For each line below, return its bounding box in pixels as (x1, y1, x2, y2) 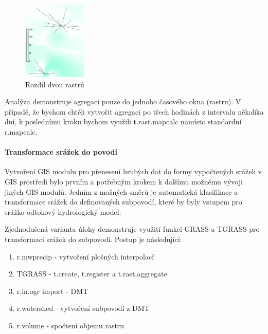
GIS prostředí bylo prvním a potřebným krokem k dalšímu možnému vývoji (5, 176, 243, 187)
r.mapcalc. (5, 126, 38, 137)
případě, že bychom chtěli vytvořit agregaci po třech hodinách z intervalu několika (5, 106, 264, 117)
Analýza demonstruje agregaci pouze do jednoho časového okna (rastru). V (5, 96, 241, 107)
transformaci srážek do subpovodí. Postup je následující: (5, 233, 182, 244)
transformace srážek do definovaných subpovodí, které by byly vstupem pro (5, 196, 242, 207)
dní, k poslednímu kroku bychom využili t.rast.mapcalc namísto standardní (5, 116, 242, 127)
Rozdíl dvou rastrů (25, 79, 84, 89)
